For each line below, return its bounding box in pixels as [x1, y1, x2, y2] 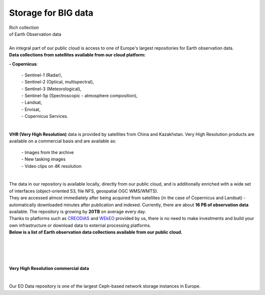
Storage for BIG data [9, 7, 94, 18]
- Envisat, [21, 106, 41, 112]
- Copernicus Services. [21, 113, 68, 119]
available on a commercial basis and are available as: [9, 138, 116, 144]
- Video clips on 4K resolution [21, 163, 82, 169]
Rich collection [9, 25, 39, 30]
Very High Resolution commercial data [9, 265, 89, 271]
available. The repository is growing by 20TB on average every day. [9, 209, 146, 215]
